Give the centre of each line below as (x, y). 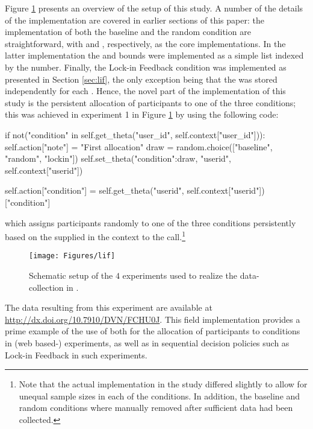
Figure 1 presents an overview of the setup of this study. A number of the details (154, 8)
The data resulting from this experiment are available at (109, 307)
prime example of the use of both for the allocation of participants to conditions (153, 331)
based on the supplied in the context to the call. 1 (95, 236)
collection (46, 287)
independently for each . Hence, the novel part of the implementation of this (145, 91)
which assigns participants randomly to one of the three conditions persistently (150, 222)
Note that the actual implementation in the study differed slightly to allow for (163, 384)
